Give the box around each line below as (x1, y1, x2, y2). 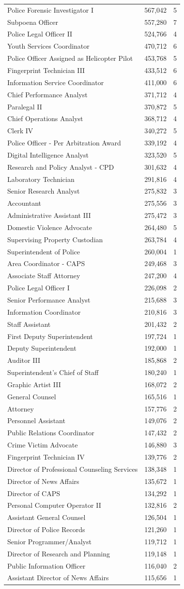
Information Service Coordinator (7, 77, 104, 87)
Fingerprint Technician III (7, 65, 85, 75)
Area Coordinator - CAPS (7, 258, 85, 268)
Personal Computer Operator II (7, 500, 101, 510)
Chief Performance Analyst (7, 89, 88, 99)
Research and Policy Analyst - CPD (7, 161, 114, 172)
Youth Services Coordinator (7, 41, 90, 51)
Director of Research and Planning (7, 548, 110, 558)
